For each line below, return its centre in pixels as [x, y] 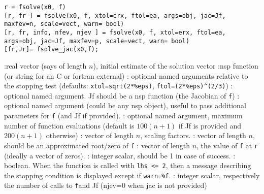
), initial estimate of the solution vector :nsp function [176, 65]
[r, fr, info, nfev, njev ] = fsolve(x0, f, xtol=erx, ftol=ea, [115, 32]
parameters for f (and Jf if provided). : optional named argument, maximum [123, 116]
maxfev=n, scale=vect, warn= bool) [64, 24]
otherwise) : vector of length [90, 135]
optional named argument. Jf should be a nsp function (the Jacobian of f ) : [122, 95]
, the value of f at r [227, 145]
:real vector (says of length [45, 65]
